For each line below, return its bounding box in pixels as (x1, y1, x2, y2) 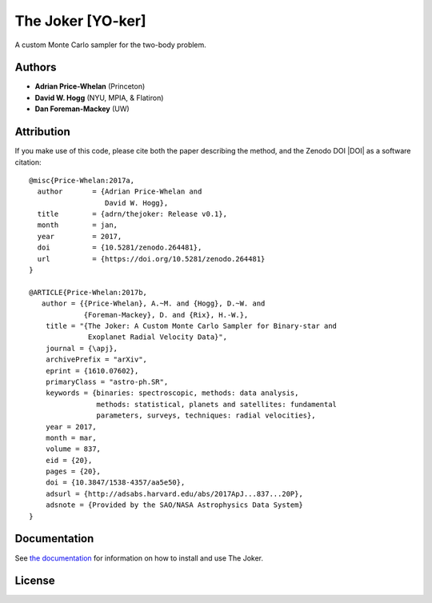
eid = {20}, (45, 456, 93, 465)
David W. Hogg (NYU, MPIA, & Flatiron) (34, 93, 164, 102)
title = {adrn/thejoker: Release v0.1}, (37, 210, 228, 219)
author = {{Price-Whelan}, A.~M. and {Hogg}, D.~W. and (41, 299, 266, 308)
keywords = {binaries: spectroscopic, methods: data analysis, (45, 389, 299, 397)
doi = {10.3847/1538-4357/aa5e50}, (45, 478, 186, 487)
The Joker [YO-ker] (14, 12, 147, 30)
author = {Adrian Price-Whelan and (37, 187, 202, 196)
